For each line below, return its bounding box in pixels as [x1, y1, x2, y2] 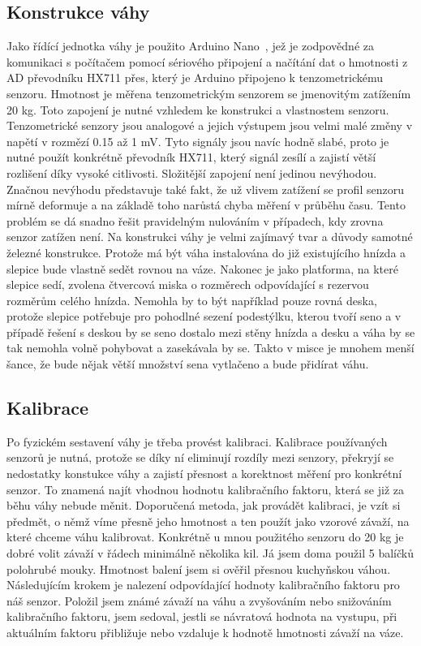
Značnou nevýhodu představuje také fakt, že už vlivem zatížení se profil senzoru [6, 180, 404, 197]
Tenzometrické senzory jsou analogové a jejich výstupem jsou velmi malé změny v [6, 117, 413, 134]
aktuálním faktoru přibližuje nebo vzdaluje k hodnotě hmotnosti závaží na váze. [6, 624, 404, 640]
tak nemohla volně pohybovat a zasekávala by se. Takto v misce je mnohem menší [6, 339, 415, 356]
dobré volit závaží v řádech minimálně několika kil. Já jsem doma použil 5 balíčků [6, 545, 415, 562]
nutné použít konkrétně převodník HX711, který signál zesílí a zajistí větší [6, 149, 376, 166]
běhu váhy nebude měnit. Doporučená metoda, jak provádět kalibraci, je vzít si [6, 497, 401, 514]
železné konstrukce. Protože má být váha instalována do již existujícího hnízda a [6, 243, 406, 261]
